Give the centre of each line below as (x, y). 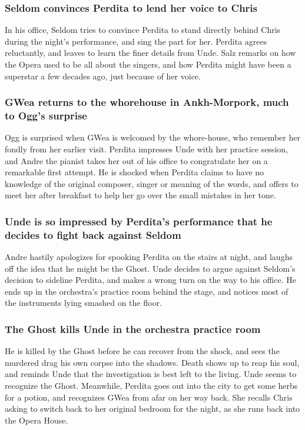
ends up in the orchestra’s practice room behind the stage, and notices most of (147, 291)
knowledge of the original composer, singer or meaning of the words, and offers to (152, 183)
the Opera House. (37, 420)
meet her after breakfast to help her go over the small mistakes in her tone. (140, 195)
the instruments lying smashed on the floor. (83, 303)
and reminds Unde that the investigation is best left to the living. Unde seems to (151, 374)
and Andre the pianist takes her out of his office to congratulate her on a (136, 160)
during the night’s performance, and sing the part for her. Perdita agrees (136, 41)
